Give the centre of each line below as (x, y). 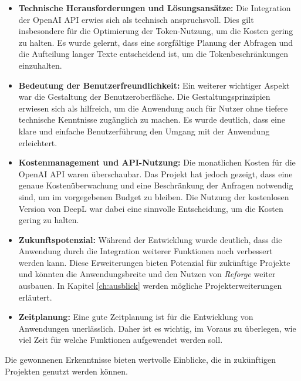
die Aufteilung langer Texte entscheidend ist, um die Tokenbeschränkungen (153, 54)
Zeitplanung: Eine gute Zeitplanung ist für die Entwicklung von (136, 317)
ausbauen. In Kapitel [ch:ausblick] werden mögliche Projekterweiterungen (150, 286)
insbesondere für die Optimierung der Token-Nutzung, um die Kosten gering (156, 31)
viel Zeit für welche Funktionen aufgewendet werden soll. (121, 340)
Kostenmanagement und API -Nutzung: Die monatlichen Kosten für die (157, 162)
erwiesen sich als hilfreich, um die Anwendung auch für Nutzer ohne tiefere (153, 108)
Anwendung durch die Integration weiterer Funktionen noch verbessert (146, 251)
